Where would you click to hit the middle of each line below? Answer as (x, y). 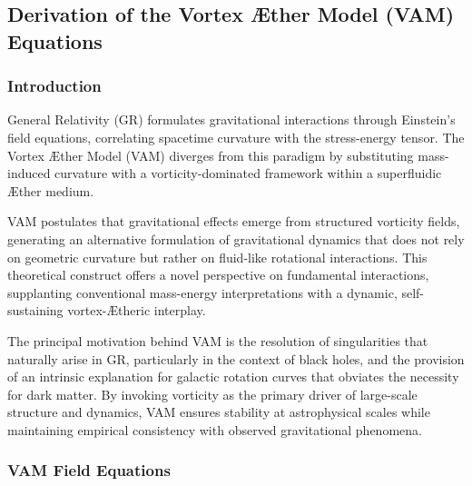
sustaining (35, 310)
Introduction (54, 86)
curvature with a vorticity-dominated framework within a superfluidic (248, 173)
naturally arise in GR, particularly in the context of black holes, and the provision (236, 358)
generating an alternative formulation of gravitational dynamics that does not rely (236, 238)
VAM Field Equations (89, 470)
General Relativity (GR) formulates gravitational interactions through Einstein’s (231, 119)
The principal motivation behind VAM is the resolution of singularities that (218, 340)
